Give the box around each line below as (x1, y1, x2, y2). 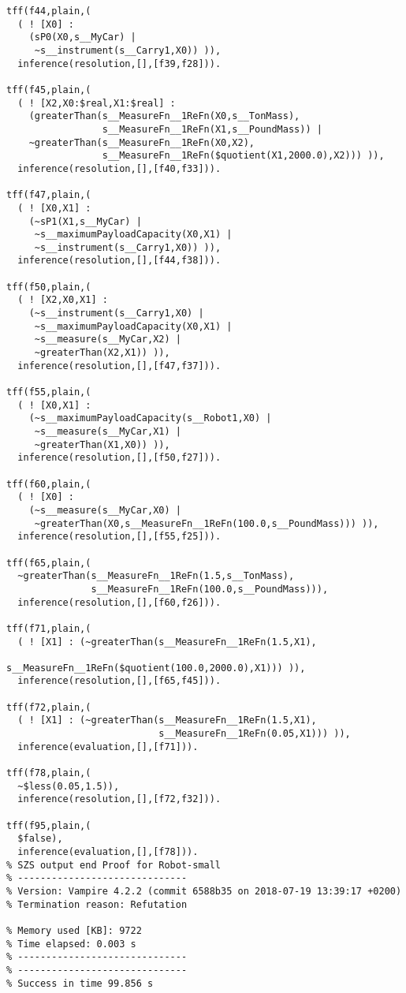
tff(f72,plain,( (6, 701, 91, 713)
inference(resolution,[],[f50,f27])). (17, 452, 222, 464)
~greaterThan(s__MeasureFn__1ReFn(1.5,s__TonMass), (17, 570, 295, 582)
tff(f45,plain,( (6, 84, 91, 95)
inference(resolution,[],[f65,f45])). (17, 675, 222, 687)
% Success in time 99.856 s (6, 977, 154, 989)
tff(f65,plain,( (6, 557, 91, 569)
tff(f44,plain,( (6, 6, 91, 17)
